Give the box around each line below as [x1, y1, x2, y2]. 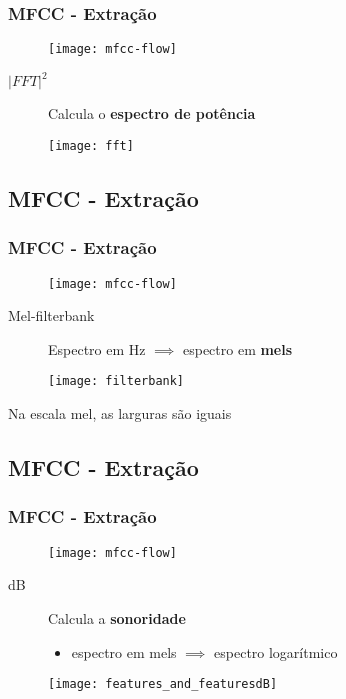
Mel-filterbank [8, 305, 95, 326]
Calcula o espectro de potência [48, 103, 256, 124]
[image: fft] [48, 138, 134, 153]
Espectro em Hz [48, 338, 146, 359]
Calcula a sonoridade [48, 607, 186, 628]
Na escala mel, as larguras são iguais [8, 403, 232, 424]
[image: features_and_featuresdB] [48, 677, 278, 692]
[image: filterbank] [48, 374, 185, 389]
